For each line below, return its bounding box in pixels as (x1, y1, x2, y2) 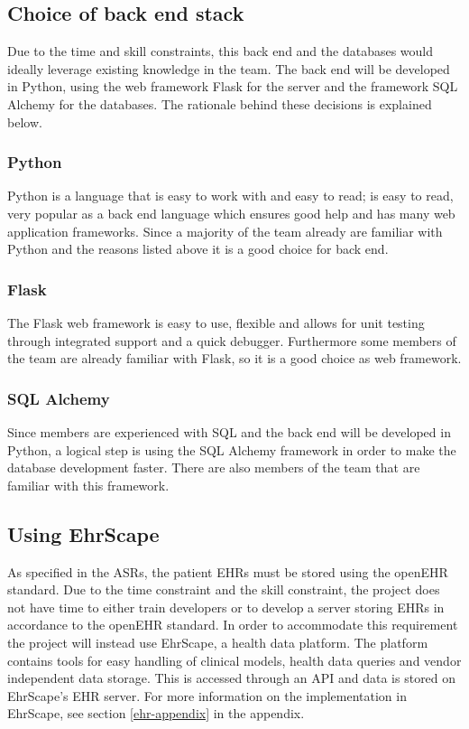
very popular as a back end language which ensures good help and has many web (7, 203, 455, 222)
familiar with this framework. (7, 475, 170, 494)
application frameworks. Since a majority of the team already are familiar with (7, 221, 443, 240)
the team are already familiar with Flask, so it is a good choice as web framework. (7, 349, 462, 368)
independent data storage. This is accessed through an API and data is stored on (7, 668, 456, 687)
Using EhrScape (7, 519, 160, 547)
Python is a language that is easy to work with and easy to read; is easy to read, (7, 186, 454, 205)
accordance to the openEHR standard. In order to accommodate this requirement (7, 615, 458, 634)
